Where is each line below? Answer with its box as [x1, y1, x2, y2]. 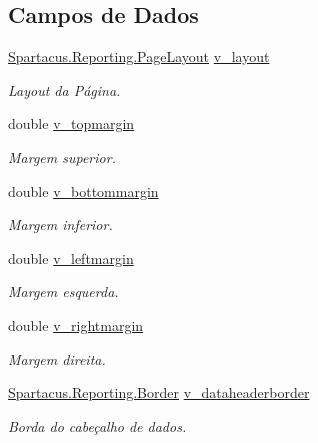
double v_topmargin [8, 113, 135, 134]
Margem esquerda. [8, 281, 119, 302]
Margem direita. [8, 348, 106, 369]
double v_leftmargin [8, 247, 134, 268]
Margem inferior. [8, 214, 113, 235]
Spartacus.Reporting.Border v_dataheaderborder [8, 382, 310, 403]
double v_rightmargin [8, 314, 144, 335]
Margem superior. [8, 146, 116, 167]
